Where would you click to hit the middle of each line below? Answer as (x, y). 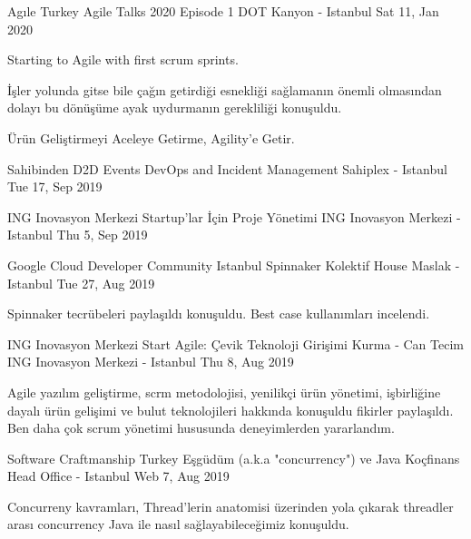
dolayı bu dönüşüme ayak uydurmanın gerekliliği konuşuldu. (175, 108)
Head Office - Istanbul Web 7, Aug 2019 (118, 476)
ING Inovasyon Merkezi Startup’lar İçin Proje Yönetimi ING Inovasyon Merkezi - (234, 216)
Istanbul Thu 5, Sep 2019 (78, 235)
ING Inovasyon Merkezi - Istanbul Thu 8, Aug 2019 (151, 362)
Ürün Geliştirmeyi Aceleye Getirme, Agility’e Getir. (151, 137)
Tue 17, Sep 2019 (55, 186)
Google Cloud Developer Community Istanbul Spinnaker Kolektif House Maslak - (234, 265)
